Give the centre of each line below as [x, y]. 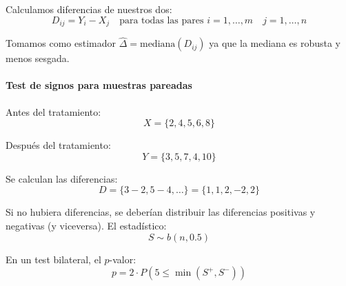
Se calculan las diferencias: [62, 178]
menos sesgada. [38, 58]
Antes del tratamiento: [53, 111]
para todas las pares [162, 20]
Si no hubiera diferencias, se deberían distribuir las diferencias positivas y [161, 212]
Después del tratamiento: [58, 145]
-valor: [123, 259]
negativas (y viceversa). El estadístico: [86, 226]
